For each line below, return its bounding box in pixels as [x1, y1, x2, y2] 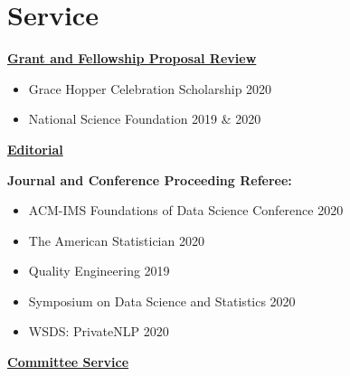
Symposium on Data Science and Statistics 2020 [28, 291, 296, 310]
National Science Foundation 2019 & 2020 [28, 109, 261, 128]
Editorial [7, 139, 63, 158]
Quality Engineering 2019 [28, 261, 170, 280]
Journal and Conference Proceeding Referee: [7, 170, 292, 189]
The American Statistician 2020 [28, 230, 204, 249]
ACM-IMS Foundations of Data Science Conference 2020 [28, 201, 344, 220]
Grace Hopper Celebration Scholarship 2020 [28, 79, 272, 98]
